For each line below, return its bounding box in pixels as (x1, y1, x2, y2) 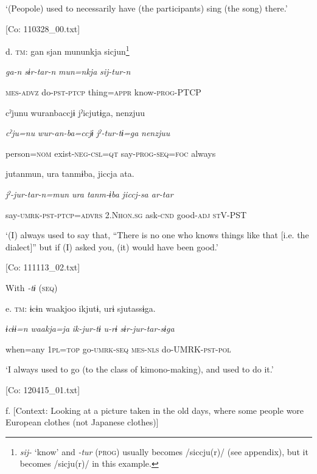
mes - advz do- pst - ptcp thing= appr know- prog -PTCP (5, 86, 201, 98)
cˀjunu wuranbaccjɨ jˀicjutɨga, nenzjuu (5, 106, 145, 118)
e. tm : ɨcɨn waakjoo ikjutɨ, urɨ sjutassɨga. (5, 301, 156, 314)
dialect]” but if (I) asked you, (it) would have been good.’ (5, 240, 218, 253)
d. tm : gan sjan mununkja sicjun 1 (5, 43, 130, 57)
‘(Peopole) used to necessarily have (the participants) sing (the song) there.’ (5, 2, 288, 14)
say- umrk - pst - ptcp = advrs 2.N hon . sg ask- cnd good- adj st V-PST (5, 208, 247, 221)
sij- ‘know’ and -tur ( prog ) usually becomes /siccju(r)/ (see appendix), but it (19, 445, 308, 458)
